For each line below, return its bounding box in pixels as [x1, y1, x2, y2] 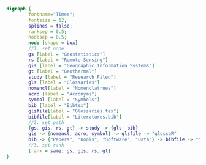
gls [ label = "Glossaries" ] [28, 79, 100, 86]
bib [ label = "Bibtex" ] [28, 102, 89, 108]
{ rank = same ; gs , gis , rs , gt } [28, 147, 112, 154]
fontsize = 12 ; [28, 17, 67, 23]
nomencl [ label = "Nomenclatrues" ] [28, 86, 116, 92]
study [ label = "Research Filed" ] [28, 74, 116, 80]
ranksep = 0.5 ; [28, 28, 67, 35]
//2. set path [28, 119, 64, 125]
